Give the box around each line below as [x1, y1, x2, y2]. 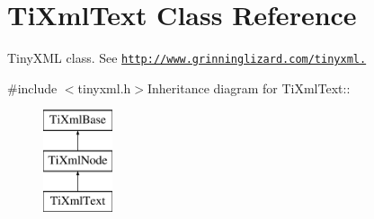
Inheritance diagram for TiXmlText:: [147, 78, 351, 97]
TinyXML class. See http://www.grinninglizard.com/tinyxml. [7, 48, 367, 67]
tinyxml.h [77, 78, 131, 97]
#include [7, 78, 58, 97]
